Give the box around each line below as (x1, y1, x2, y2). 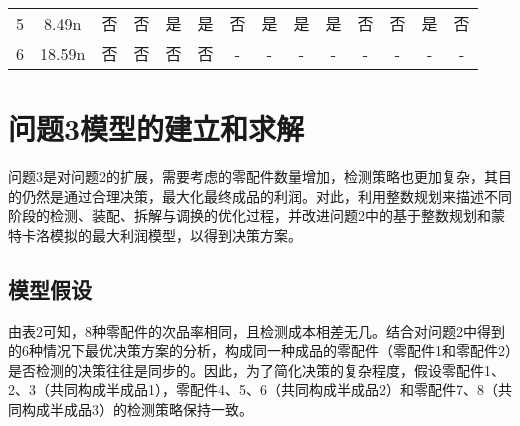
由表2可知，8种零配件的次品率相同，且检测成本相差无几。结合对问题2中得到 (8, 320, 505, 341)
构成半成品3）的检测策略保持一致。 (21, 399, 253, 420)
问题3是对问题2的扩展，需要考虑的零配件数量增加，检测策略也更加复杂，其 (8, 166, 498, 187)
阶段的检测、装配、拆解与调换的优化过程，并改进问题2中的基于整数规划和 (8, 205, 491, 226)
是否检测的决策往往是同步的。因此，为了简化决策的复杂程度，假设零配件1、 (8, 359, 505, 380)
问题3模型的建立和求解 (8, 108, 305, 149)
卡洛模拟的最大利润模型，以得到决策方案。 (21, 224, 302, 245)
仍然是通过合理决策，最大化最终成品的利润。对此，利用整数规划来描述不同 (21, 185, 512, 206)
